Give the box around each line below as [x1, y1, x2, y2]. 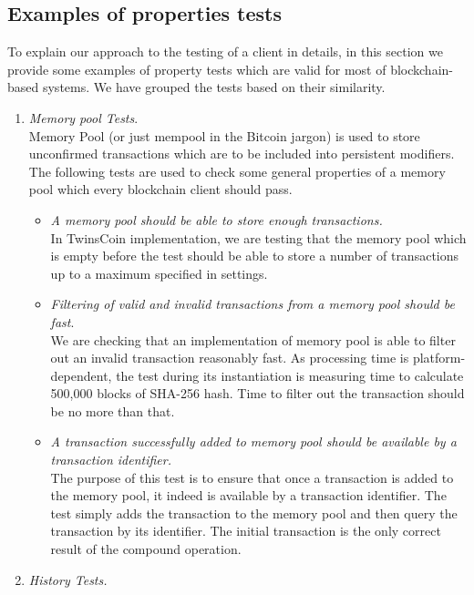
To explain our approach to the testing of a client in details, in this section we [7, 42, 443, 61]
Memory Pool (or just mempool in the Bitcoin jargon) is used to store [28, 126, 420, 145]
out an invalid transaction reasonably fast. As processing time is [50, 348, 409, 367]
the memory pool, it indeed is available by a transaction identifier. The [50, 486, 447, 505]
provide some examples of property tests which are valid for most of [7, 59, 386, 78]
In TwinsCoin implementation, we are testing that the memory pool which [50, 228, 467, 247]
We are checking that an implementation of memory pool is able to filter [50, 330, 456, 349]
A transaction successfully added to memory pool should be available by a [50, 432, 457, 451]
